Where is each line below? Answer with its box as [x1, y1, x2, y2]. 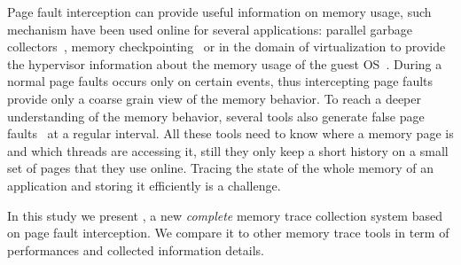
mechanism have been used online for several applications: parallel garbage [7, 19, 413, 38]
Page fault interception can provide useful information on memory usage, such [7, 3, 432, 20]
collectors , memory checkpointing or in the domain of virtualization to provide [7, 37, 446, 56]
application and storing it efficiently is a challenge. [7, 175, 281, 194]
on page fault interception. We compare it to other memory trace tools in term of [7, 223, 449, 242]
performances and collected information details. [7, 240, 265, 259]
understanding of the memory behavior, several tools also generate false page [7, 106, 425, 125]
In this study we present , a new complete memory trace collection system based [7, 206, 442, 224]
